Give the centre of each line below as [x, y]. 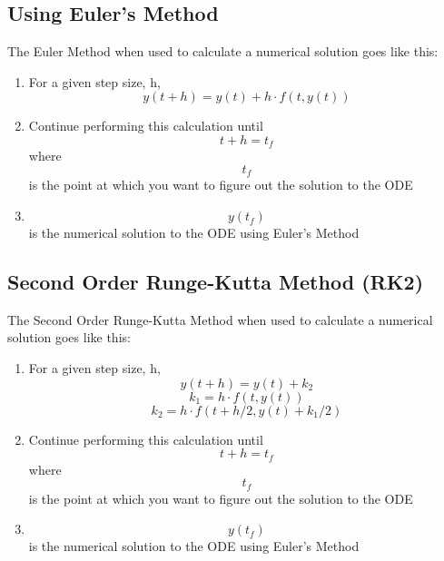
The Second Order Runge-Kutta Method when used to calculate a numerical [220, 319]
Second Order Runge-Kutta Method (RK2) [216, 282]
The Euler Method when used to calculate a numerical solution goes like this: [223, 51]
